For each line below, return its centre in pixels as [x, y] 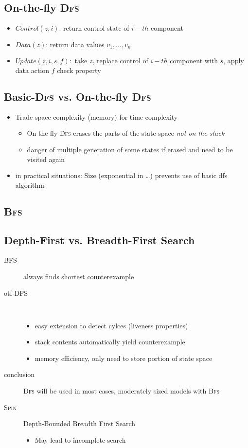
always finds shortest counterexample [79, 276]
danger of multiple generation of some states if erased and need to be [130, 149]
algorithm [30, 185]
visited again [46, 159]
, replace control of [120, 61]
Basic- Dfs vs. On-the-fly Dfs [78, 96]
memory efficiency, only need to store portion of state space [124, 358]
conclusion [19, 374]
